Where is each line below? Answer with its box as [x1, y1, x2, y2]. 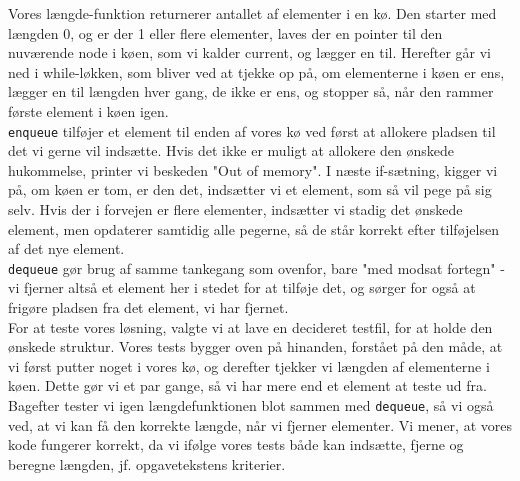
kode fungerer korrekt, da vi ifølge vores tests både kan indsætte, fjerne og [8, 434, 464, 455]
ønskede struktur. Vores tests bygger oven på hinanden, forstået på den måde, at [8, 336, 503, 357]
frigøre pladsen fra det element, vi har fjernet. [8, 297, 289, 318]
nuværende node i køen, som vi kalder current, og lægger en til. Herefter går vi [8, 42, 491, 63]
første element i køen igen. [8, 100, 169, 121]
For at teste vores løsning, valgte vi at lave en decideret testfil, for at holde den [8, 316, 493, 337]
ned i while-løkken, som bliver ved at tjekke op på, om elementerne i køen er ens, [8, 61, 505, 82]
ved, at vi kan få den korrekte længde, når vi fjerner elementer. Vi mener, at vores [8, 414, 512, 435]
